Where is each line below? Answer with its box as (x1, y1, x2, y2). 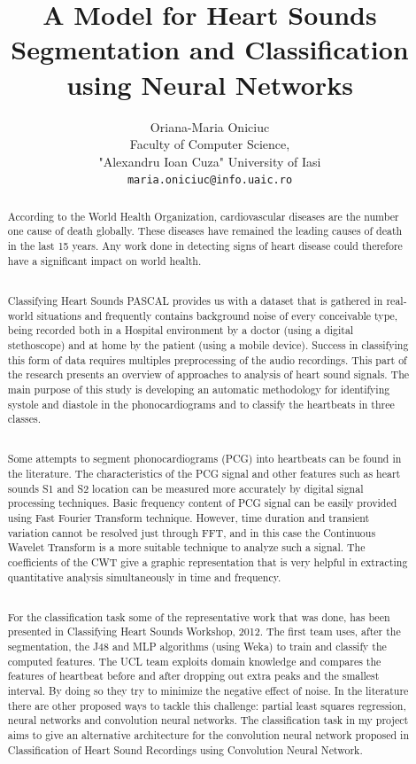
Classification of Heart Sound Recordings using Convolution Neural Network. (7, 742, 363, 757)
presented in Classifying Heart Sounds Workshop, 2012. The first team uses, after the (7, 624, 401, 639)
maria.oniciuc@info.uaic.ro (127, 174, 293, 187)
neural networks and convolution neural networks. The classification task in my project (7, 713, 409, 728)
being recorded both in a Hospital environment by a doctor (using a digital (7, 323, 354, 338)
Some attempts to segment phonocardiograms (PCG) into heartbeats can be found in (7, 451, 402, 466)
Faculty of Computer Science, (129, 135, 290, 153)
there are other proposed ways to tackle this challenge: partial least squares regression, (7, 698, 406, 713)
